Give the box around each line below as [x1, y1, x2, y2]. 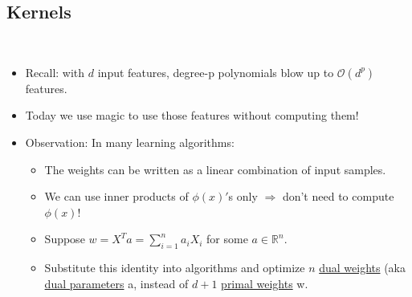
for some [206, 230, 248, 247]
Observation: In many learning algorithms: [25, 133, 235, 150]
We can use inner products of [44, 188, 189, 205]
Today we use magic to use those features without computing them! [25, 107, 359, 124]
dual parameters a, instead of [44, 275, 189, 291]
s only [228, 188, 258, 205]
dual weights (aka [319, 259, 406, 276]
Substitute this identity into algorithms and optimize [44, 259, 305, 276]
